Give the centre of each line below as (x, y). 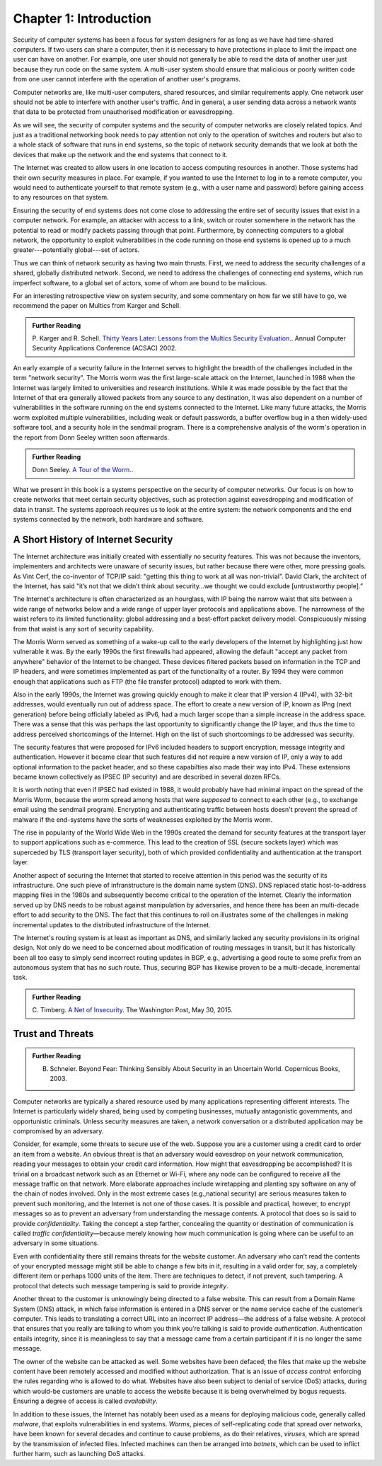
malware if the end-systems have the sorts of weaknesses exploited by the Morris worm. (143, 819)
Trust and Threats (53, 1034)
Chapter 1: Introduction (82, 18)
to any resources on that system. (61, 197)
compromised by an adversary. (58, 1131)
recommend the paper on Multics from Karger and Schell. (97, 306)
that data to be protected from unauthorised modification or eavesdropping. (123, 112)
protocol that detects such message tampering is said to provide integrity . (121, 1285)
